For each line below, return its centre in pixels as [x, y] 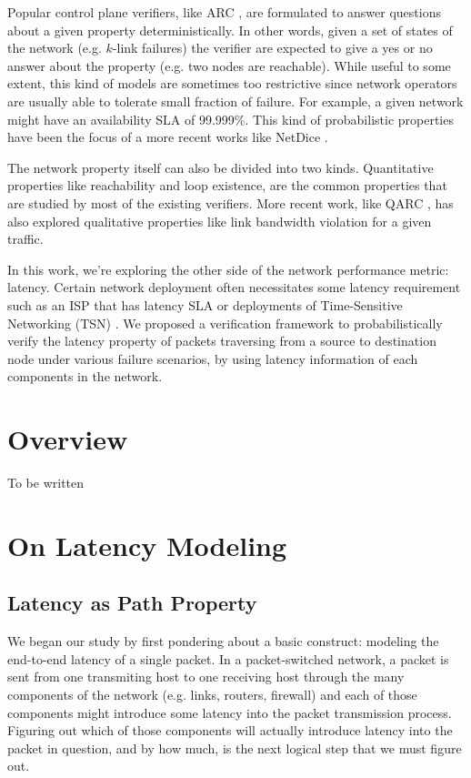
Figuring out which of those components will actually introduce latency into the [230, 730]
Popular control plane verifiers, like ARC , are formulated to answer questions [224, 12]
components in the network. [85, 376]
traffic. [25, 239]
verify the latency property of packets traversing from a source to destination [222, 341]
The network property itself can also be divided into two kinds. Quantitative [220, 167]
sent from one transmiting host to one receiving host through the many [206, 677]
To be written [46, 482]
